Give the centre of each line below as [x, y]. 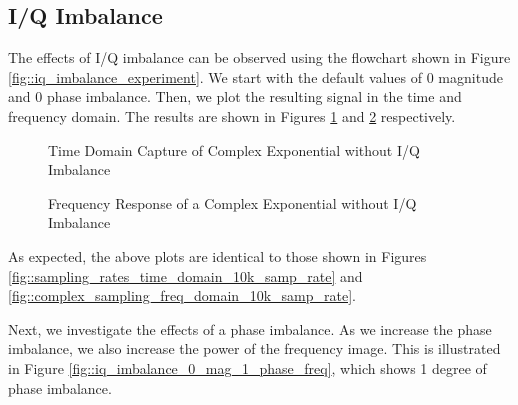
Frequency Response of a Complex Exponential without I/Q [232, 202]
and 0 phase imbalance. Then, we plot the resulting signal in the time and [235, 96]
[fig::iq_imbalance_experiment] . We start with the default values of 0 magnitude [255, 76]
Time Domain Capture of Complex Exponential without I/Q [234, 149]
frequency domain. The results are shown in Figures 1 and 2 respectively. [232, 115]
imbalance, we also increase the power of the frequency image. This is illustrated [254, 348]
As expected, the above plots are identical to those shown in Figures [217, 255]
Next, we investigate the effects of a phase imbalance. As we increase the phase [250, 328]
